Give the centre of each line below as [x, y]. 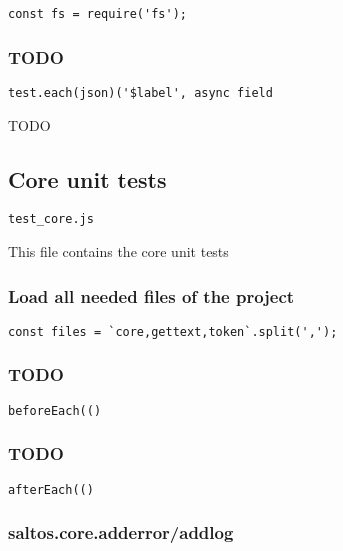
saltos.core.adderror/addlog [121, 532]
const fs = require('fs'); [97, 14]
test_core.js [51, 219]
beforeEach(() [55, 410]
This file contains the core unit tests [118, 250]
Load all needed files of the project [151, 295]
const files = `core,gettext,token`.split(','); [173, 331]
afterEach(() [51, 489]
